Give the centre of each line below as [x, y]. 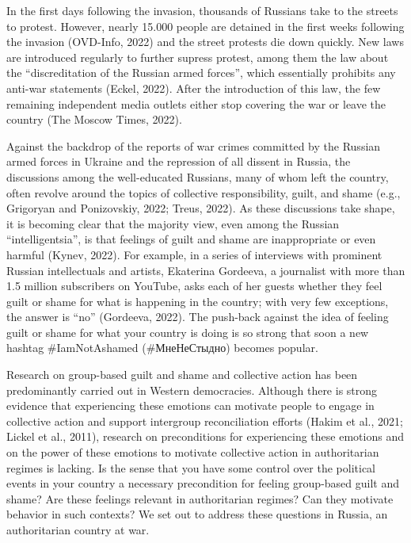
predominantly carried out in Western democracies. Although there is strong [192, 390]
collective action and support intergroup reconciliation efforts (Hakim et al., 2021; [205, 421]
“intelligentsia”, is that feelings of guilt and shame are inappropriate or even [191, 239]
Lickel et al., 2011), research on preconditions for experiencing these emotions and [205, 436]
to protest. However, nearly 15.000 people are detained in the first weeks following [205, 26]
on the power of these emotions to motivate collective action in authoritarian [193, 452]
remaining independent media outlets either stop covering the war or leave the [196, 103]
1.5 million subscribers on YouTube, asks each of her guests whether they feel [194, 286]
